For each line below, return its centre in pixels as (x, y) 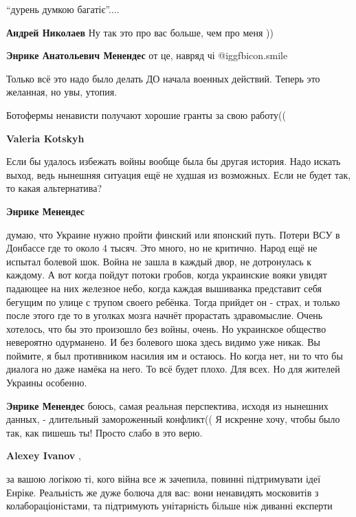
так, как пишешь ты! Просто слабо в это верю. (104, 432)
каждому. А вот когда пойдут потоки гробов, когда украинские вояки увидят (167, 275)
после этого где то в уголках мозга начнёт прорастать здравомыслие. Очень (165, 315)
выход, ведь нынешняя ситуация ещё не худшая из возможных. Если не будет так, (179, 174)
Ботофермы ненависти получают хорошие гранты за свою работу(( (146, 114)
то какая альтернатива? (54, 188)
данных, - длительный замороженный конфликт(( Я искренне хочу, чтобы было (173, 419)
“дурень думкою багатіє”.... (63, 9)
